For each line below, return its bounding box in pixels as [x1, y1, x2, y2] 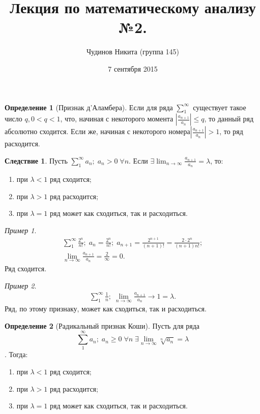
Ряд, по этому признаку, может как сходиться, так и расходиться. [5, 303, 207, 314]
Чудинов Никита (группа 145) [86, 46, 179, 57]
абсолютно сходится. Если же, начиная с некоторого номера [5, 126, 190, 137]
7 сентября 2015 [108, 63, 158, 74]
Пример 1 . [5, 225, 37, 235]
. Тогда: [5, 349, 28, 360]
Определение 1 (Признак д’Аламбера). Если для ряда [5, 102, 173, 112]
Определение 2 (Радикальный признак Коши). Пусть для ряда [5, 320, 200, 331]
